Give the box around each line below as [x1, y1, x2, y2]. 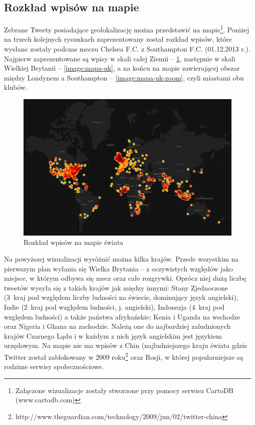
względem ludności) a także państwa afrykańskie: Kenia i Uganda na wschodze [4, 311, 240, 321]
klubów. [4, 82, 27, 92]
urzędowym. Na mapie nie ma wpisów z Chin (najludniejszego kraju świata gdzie [4, 340, 247, 350]
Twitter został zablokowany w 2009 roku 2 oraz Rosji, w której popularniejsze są [4, 350, 243, 362]
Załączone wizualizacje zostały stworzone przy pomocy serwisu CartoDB [15, 385, 233, 395]
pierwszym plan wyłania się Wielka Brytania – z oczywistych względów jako [4, 263, 233, 273]
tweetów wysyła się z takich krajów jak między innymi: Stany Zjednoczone [4, 282, 228, 292]
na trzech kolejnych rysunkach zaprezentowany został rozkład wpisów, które [4, 34, 232, 44]
